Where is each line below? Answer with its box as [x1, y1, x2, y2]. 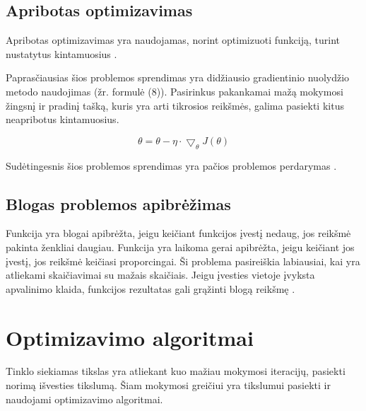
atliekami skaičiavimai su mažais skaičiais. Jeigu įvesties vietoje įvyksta [6, 267, 315, 282]
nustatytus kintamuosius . [6, 46, 117, 61]
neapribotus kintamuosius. [6, 112, 119, 127]
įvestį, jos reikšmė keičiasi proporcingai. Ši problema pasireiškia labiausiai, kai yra [6, 253, 360, 268]
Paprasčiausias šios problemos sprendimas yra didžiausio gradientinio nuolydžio [6, 70, 350, 85]
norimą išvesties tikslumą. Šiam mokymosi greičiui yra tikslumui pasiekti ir [6, 378, 331, 393]
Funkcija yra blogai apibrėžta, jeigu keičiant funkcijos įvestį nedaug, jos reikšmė [6, 226, 351, 241]
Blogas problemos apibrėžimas [6, 192, 231, 214]
